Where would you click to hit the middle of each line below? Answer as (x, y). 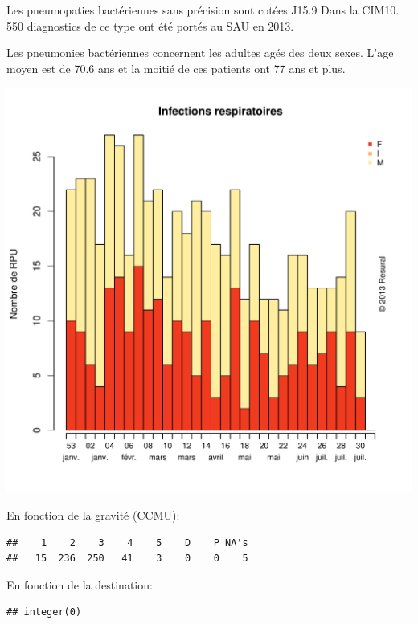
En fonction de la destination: (80, 584)
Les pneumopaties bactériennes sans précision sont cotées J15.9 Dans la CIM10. (203, 10)
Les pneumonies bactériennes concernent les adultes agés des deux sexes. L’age (200, 53)
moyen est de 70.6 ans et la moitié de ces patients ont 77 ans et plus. (176, 68)
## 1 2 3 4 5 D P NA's (127, 542)
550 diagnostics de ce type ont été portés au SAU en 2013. (150, 25)
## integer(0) (44, 612)
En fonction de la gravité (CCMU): (93, 514)
